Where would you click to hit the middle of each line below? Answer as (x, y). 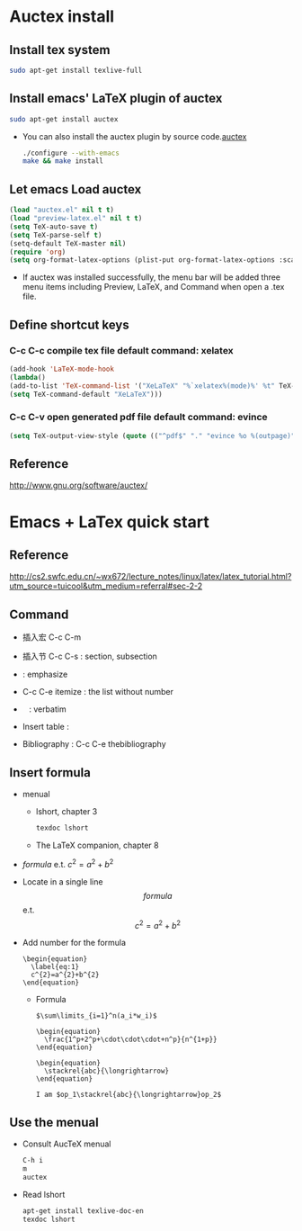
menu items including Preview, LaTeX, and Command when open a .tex (153, 287)
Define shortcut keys (69, 324)
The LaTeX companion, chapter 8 (97, 845)
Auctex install (62, 17)
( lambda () (28, 377)
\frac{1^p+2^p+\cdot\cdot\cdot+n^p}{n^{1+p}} (130, 1040)
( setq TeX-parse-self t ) (56, 235)
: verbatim (47, 709)
